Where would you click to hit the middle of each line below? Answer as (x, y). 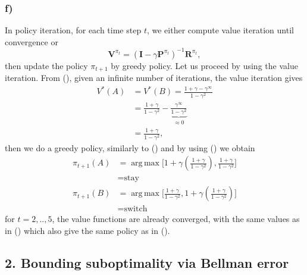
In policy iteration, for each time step (73, 30)
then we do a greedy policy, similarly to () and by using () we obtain (130, 147)
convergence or (32, 41)
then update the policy (46, 65)
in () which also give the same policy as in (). (87, 230)
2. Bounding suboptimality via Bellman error (147, 262)
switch (136, 209)
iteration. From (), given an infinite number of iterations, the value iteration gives (154, 78)
